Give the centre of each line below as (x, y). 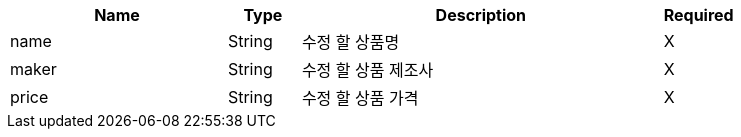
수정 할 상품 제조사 (367, 70)
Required (698, 15)
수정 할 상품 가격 (360, 98)
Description (481, 15)
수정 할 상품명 (350, 42)
